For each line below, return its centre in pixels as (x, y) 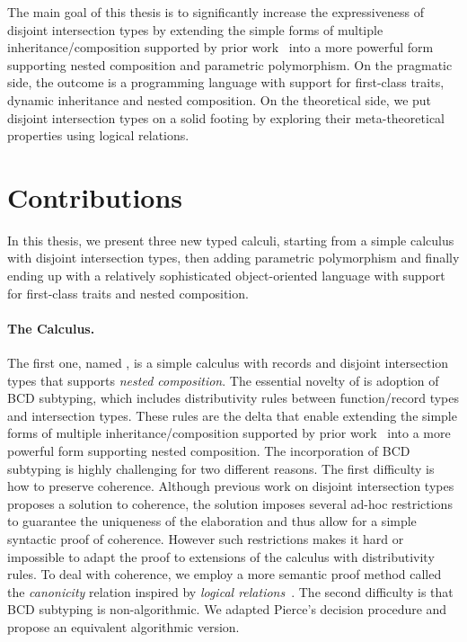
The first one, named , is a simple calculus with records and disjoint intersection (228, 363)
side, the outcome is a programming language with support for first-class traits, (226, 82)
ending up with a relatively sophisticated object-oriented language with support (226, 276)
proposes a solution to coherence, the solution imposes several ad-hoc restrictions (230, 503)
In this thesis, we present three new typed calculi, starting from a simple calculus (231, 240)
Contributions (95, 196)
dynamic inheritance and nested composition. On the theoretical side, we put (220, 99)
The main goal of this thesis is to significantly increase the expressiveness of (216, 12)
